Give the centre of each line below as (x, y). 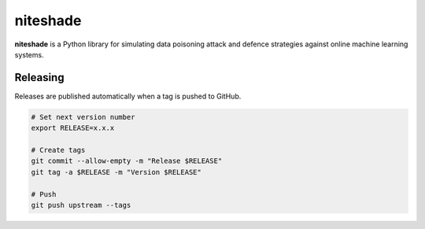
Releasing (39, 78)
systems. (29, 54)
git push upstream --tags (81, 205)
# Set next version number (83, 117)
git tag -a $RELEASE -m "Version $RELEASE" (116, 172)
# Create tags (58, 150)
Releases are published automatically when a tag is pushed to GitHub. (128, 96)
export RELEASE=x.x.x (73, 128)
